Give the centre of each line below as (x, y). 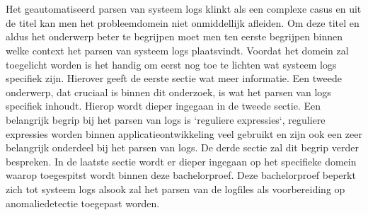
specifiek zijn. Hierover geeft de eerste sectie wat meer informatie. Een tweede (174, 78)
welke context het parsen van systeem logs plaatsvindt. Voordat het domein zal (177, 50)
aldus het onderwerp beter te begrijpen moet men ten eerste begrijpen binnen (174, 36)
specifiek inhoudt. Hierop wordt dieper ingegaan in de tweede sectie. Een (163, 106)
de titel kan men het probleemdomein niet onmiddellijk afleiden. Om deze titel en (183, 22)
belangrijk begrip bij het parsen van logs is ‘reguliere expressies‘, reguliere (166, 119)
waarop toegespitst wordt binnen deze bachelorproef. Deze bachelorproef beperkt (181, 175)
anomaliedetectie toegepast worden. (83, 203)
